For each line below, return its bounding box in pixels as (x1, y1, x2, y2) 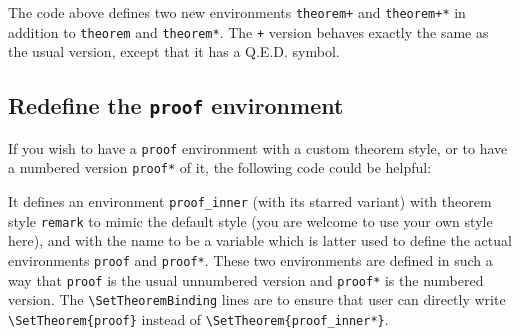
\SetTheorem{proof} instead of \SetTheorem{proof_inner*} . (8, 308, 389, 329)
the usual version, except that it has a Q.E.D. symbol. (8, 41, 340, 62)
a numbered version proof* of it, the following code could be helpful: (8, 157, 432, 178)
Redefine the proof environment (8, 90, 344, 121)
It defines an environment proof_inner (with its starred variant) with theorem (8, 191, 492, 211)
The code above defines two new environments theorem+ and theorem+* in (8, 2, 466, 22)
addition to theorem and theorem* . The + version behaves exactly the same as (8, 21, 489, 42)
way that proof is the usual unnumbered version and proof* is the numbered (8, 269, 484, 290)
